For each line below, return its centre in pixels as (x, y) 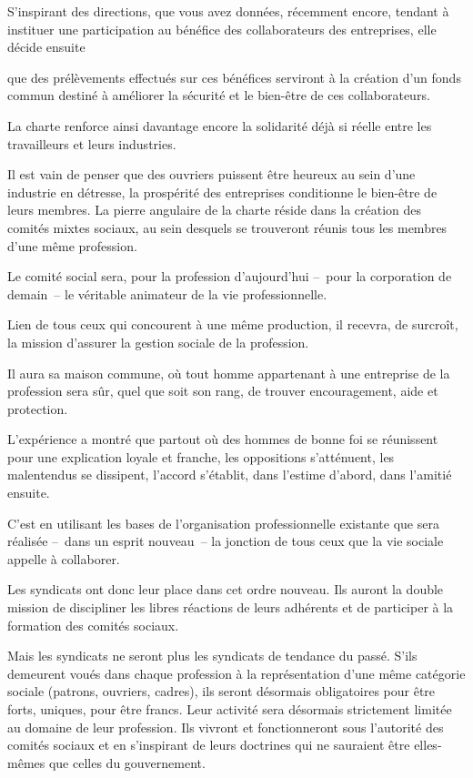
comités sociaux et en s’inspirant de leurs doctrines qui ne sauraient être (209, 745)
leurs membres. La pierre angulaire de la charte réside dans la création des (215, 210)
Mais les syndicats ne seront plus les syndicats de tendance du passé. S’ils (212, 656)
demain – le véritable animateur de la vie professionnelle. (167, 293)
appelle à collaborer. (64, 558)
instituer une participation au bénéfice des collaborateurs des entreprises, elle (222, 29)
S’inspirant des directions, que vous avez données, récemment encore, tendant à (228, 11)
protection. (38, 408)
